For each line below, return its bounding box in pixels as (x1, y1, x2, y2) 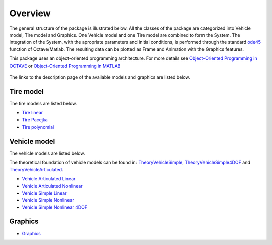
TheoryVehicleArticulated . (9, 166, 63, 172)
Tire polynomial (22, 124, 54, 130)
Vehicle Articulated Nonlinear (22, 183, 83, 189)
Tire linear (22, 110, 43, 116)
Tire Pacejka (22, 116, 48, 123)
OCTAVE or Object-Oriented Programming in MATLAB (9, 63, 121, 69)
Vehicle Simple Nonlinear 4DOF (22, 204, 88, 210)
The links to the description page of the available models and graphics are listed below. (9, 74, 191, 80)
